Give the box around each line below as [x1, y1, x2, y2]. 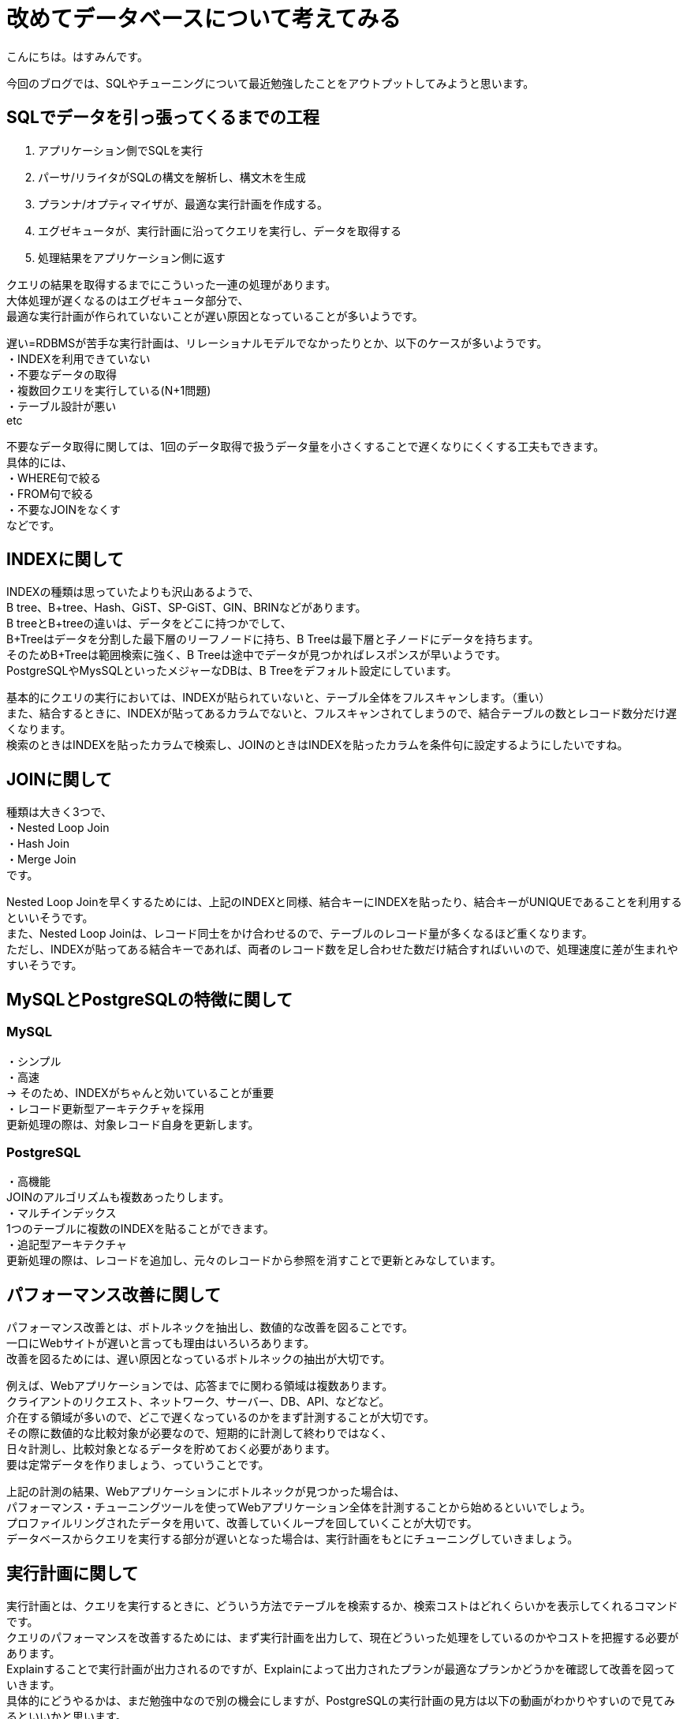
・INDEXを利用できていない [6, 351, 151, 365]
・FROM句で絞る [6, 486, 94, 500]
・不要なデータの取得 [6, 367, 117, 381]
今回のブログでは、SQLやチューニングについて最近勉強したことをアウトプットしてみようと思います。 [6, 76, 535, 90]
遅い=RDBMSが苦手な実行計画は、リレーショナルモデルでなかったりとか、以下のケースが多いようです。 [6, 335, 548, 350]
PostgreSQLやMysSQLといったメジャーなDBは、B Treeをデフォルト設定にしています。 [6, 664, 457, 678]
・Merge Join [6, 852, 77, 867]
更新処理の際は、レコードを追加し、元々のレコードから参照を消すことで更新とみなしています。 [6, 1253, 502, 1268]
